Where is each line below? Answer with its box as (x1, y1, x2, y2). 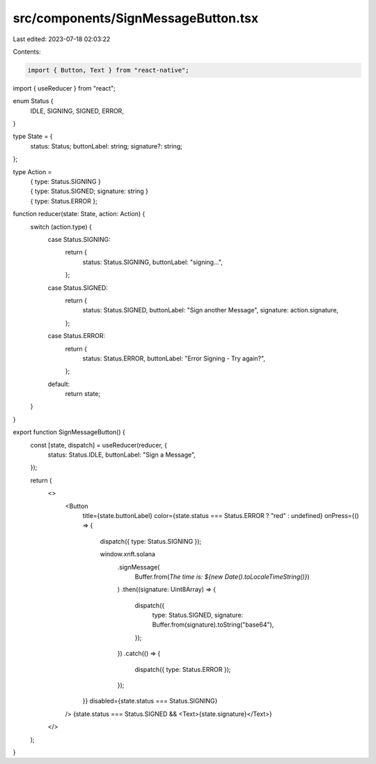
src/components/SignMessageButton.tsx (13, 10, 259, 26)
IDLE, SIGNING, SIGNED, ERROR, (30, 107, 125, 115)
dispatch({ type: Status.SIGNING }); (100, 537, 202, 545)
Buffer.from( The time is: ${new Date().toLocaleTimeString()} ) (134, 572, 310, 581)
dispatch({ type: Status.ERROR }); (134, 665, 231, 673)
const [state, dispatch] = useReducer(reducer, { (30, 441, 167, 449)
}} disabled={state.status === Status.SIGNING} (82, 697, 218, 705)
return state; (65, 390, 101, 398)
